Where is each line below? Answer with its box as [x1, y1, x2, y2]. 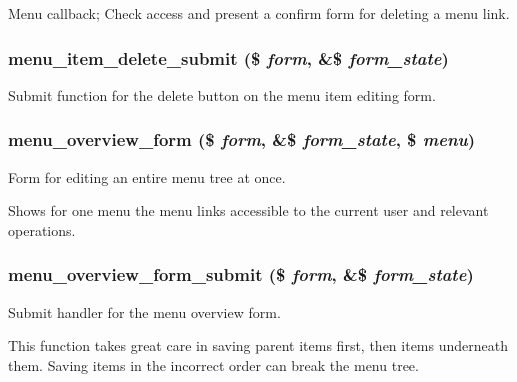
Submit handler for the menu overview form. [8, 301, 281, 322]
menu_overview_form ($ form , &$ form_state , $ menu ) [8, 127, 476, 152]
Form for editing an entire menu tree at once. [8, 166, 286, 187]
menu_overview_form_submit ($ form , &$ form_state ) [8, 262, 474, 287]
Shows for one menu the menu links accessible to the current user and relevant [8, 200, 489, 221]
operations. [8, 219, 76, 240]
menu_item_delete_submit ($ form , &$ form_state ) [8, 45, 449, 70]
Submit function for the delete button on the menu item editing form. [8, 84, 436, 105]
